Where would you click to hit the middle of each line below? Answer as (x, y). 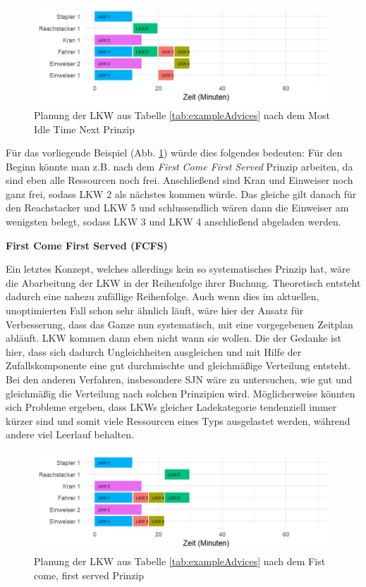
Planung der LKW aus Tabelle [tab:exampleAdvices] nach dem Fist (180, 561)
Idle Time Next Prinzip (84, 129)
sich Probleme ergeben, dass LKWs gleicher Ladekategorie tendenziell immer (171, 407)
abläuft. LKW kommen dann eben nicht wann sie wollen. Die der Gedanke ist (173, 338)
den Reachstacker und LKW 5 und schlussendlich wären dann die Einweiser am (177, 208)
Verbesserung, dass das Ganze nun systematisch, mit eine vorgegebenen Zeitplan (179, 324)
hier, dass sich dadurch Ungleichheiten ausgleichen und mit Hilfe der (154, 351)
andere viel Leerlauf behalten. (70, 434)
